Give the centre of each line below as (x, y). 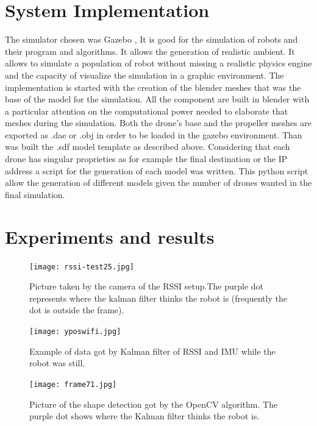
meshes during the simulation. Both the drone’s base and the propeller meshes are (158, 123)
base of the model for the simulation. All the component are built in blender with (157, 99)
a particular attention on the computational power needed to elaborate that (147, 111)
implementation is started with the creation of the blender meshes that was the (153, 87)
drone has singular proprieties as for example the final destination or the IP (146, 159)
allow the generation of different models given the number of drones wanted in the (158, 183)
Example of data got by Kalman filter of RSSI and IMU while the (152, 351)
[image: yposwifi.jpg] (75, 332)
